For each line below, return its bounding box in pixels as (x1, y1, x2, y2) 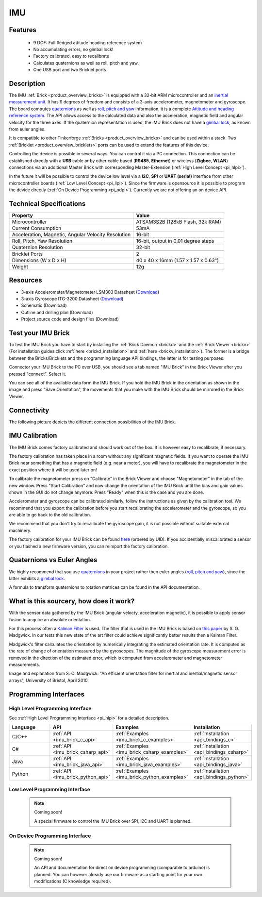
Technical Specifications (9, 199, 86, 208)
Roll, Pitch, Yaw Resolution (12, 238, 73, 245)
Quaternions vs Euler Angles (9, 556, 98, 564)
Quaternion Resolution (12, 244, 63, 251)
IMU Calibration (9, 432, 57, 440)
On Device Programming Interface (9, 832, 91, 839)
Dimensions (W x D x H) (12, 257, 66, 264)
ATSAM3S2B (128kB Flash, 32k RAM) (136, 218, 222, 225)
